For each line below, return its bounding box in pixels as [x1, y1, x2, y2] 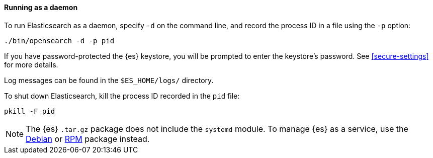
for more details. [4, 60, 58, 69]
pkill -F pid [4, 107, 55, 115]
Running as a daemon [4, 3, 78, 12]
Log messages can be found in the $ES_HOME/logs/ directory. [4, 75, 214, 85]
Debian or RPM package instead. [26, 133, 150, 144]
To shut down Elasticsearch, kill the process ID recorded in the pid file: [4, 91, 240, 100]
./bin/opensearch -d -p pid [4, 36, 115, 45]
